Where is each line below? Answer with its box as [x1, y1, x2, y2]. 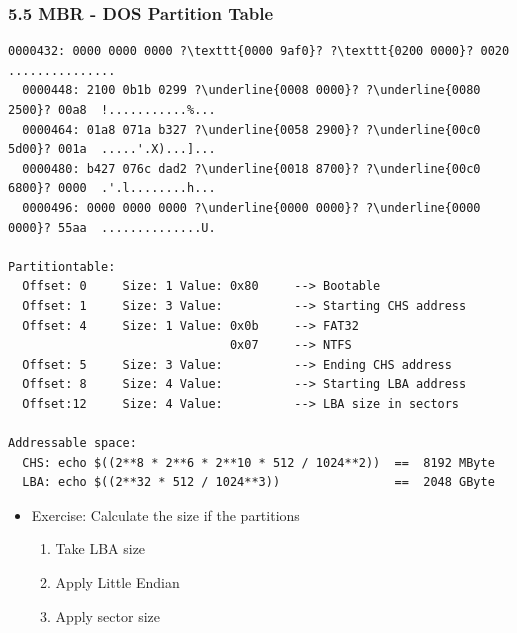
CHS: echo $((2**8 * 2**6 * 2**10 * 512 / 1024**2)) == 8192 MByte [22, 455, 495, 470]
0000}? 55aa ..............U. [8, 220, 216, 235]
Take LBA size [55, 538, 146, 559]
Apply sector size [55, 605, 160, 626]
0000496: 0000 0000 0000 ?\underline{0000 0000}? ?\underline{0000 [22, 200, 481, 215]
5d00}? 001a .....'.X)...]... [8, 142, 216, 157]
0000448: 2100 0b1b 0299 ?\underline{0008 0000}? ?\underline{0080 [22, 83, 481, 98]
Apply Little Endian [55, 572, 180, 593]
